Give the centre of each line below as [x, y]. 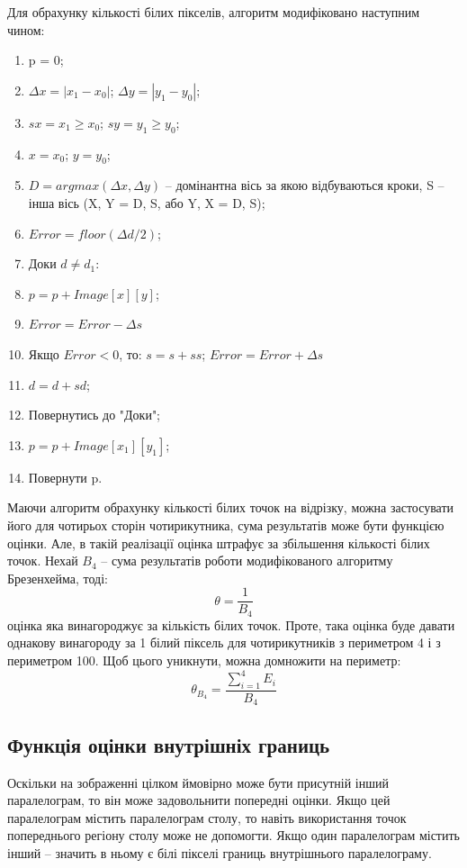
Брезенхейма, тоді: [58, 578]
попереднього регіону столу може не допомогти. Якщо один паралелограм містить [233, 835]
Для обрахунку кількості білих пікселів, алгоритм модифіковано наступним [214, 12]
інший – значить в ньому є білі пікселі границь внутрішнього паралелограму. [220, 852]
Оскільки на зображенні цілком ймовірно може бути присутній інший [198, 782]
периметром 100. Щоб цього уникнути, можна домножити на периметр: [204, 660]
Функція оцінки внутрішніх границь [169, 744]
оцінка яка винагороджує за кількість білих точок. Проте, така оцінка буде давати [231, 624]
